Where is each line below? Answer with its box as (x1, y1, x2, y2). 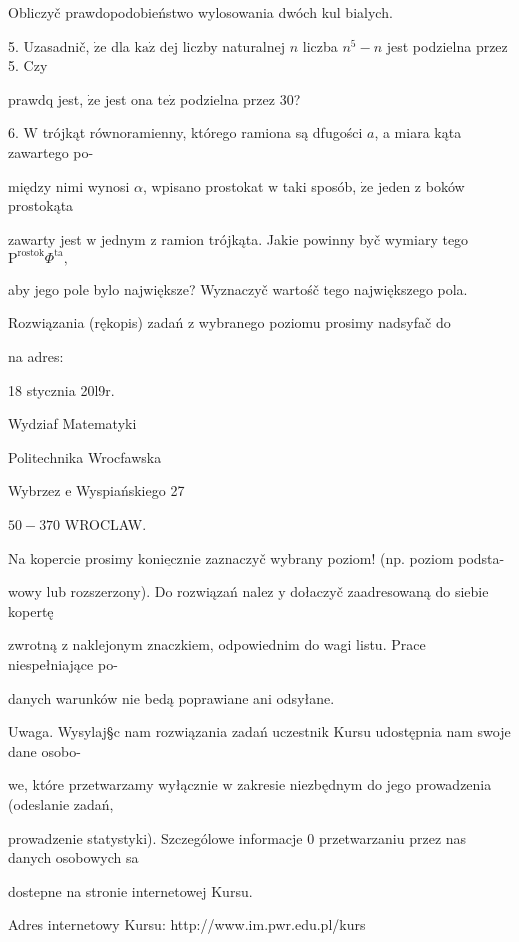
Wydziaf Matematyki (8, 413, 137, 434)
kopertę (8, 600, 54, 621)
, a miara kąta (374, 122, 462, 143)
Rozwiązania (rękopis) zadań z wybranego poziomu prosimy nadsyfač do (8, 312, 451, 333)
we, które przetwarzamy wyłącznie (8, 774, 218, 795)
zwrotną (8, 634, 58, 655)
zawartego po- (8, 141, 94, 162)
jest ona (104, 88, 153, 109)
